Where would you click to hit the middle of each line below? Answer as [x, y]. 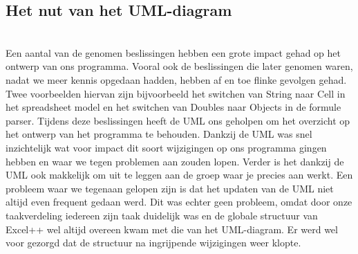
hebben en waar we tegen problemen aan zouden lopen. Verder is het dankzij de [175, 161]
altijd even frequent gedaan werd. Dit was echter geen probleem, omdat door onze [179, 202]
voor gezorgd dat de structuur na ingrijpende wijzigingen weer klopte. [153, 243]
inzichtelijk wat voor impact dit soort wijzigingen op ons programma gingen [166, 147]
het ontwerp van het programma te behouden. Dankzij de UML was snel [159, 134]
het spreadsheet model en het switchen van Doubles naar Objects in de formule [173, 107]
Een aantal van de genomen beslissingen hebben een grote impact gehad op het [173, 52]
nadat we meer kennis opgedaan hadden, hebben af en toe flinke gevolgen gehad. [176, 79]
